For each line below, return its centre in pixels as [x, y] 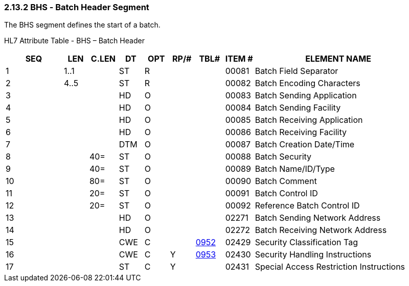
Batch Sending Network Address [318, 218]
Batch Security [283, 157]
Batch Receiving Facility [301, 132]
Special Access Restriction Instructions [330, 267]
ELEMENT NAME [338, 59]
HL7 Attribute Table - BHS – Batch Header [74, 41]
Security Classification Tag [306, 242]
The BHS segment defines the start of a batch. [82, 25]
